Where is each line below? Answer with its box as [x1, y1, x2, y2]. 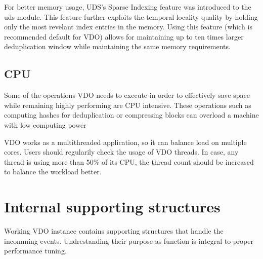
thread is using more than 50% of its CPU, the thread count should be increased [4, 156, 254, 167]
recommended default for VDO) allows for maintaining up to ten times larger [4, 31, 244, 42]
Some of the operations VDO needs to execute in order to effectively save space [4, 90, 250, 100]
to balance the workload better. [4, 166, 102, 177]
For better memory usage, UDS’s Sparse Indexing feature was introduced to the [4, 2, 251, 12]
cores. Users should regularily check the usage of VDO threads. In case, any [4, 146, 239, 157]
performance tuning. [4, 245, 67, 256]
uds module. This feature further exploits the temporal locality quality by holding [4, 11, 258, 22]
